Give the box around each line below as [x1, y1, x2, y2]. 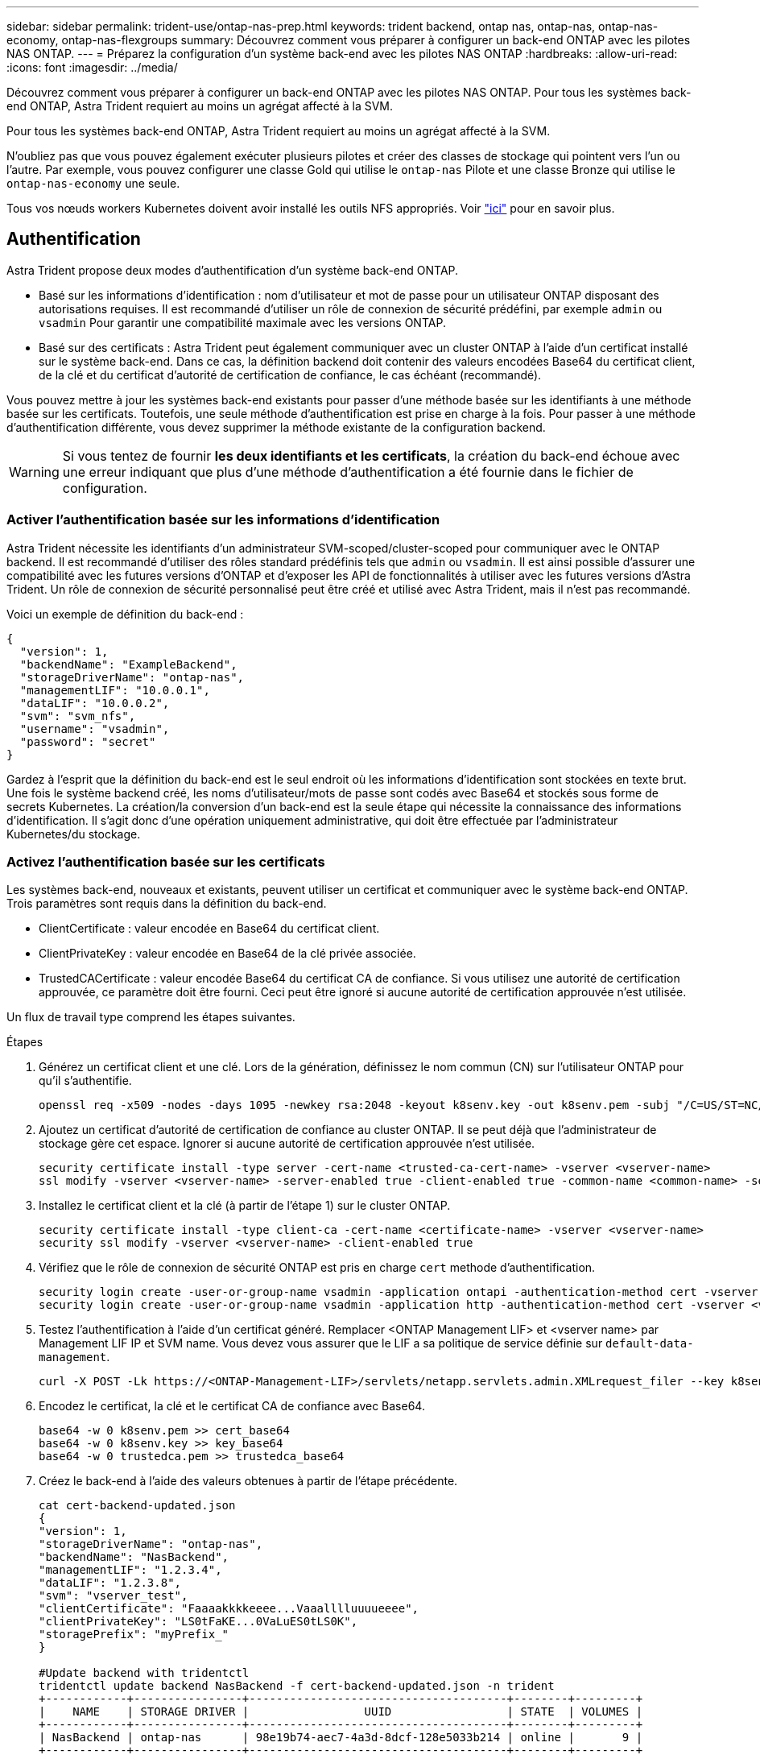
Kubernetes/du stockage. [6, 826, 141, 841]
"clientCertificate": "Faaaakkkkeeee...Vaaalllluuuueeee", [39, 1602, 419, 1616]
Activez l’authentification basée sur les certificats [6, 853, 325, 870]
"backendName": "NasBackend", [39, 1550, 229, 1564]
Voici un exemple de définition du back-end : [6, 606, 244, 621]
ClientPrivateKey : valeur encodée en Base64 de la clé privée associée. [39, 946, 416, 961]
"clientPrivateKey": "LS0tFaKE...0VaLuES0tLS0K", [39, 1615, 358, 1629]
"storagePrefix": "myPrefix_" [39, 1628, 229, 1641]
